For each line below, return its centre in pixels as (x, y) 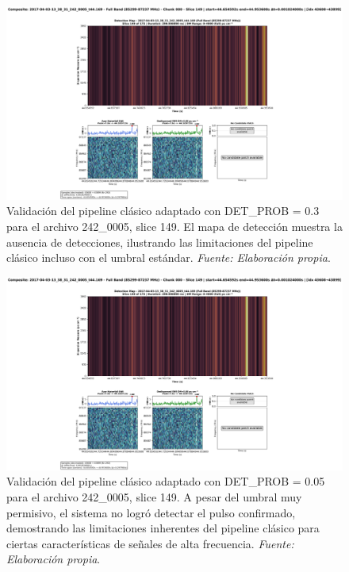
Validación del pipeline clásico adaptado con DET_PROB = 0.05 (166, 481)
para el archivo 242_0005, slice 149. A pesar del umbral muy (154, 496)
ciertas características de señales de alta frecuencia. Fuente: (150, 543)
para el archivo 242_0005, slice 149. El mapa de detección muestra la (174, 226)
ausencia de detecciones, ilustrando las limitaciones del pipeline (160, 242)
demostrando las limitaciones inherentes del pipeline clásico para (163, 528)
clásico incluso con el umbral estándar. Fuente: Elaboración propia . (169, 257)
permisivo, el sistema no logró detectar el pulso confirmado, (151, 512)
